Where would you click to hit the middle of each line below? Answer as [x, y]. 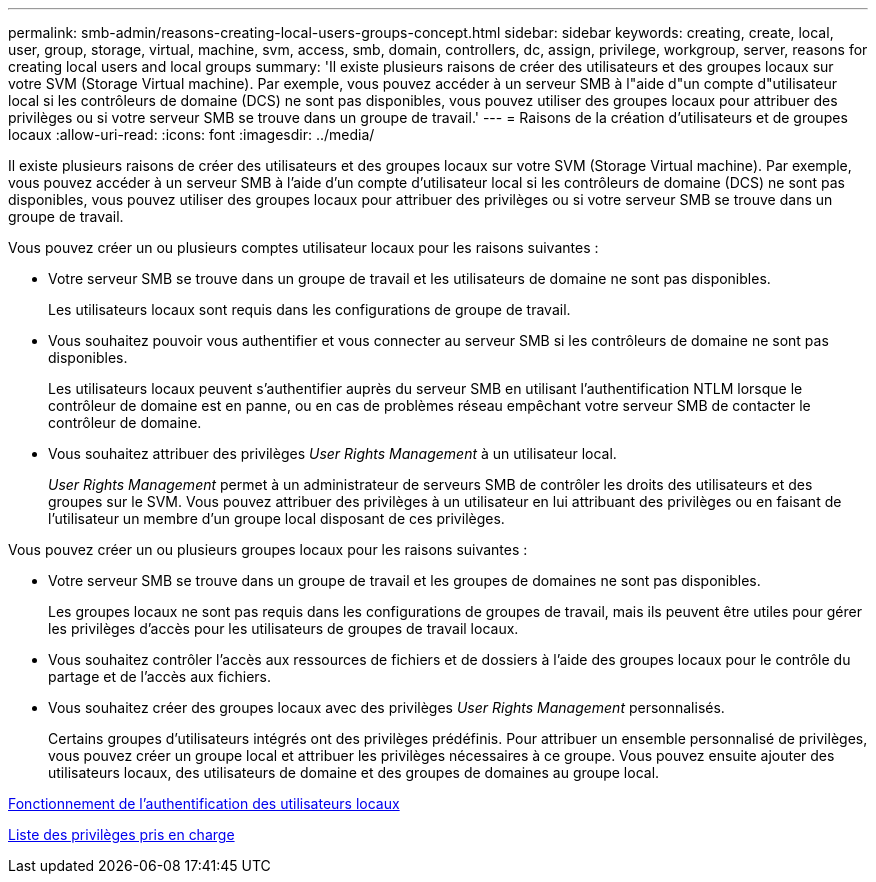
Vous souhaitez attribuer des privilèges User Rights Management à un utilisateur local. [332, 453]
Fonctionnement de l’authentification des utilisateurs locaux [204, 803]
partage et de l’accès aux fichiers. [160, 676]
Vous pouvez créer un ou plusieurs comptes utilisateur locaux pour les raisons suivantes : [303, 247]
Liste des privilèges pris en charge [121, 834]
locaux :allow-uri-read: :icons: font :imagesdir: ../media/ [191, 134]
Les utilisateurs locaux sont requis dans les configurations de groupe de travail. [309, 309]
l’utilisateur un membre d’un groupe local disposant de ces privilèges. [276, 518]
